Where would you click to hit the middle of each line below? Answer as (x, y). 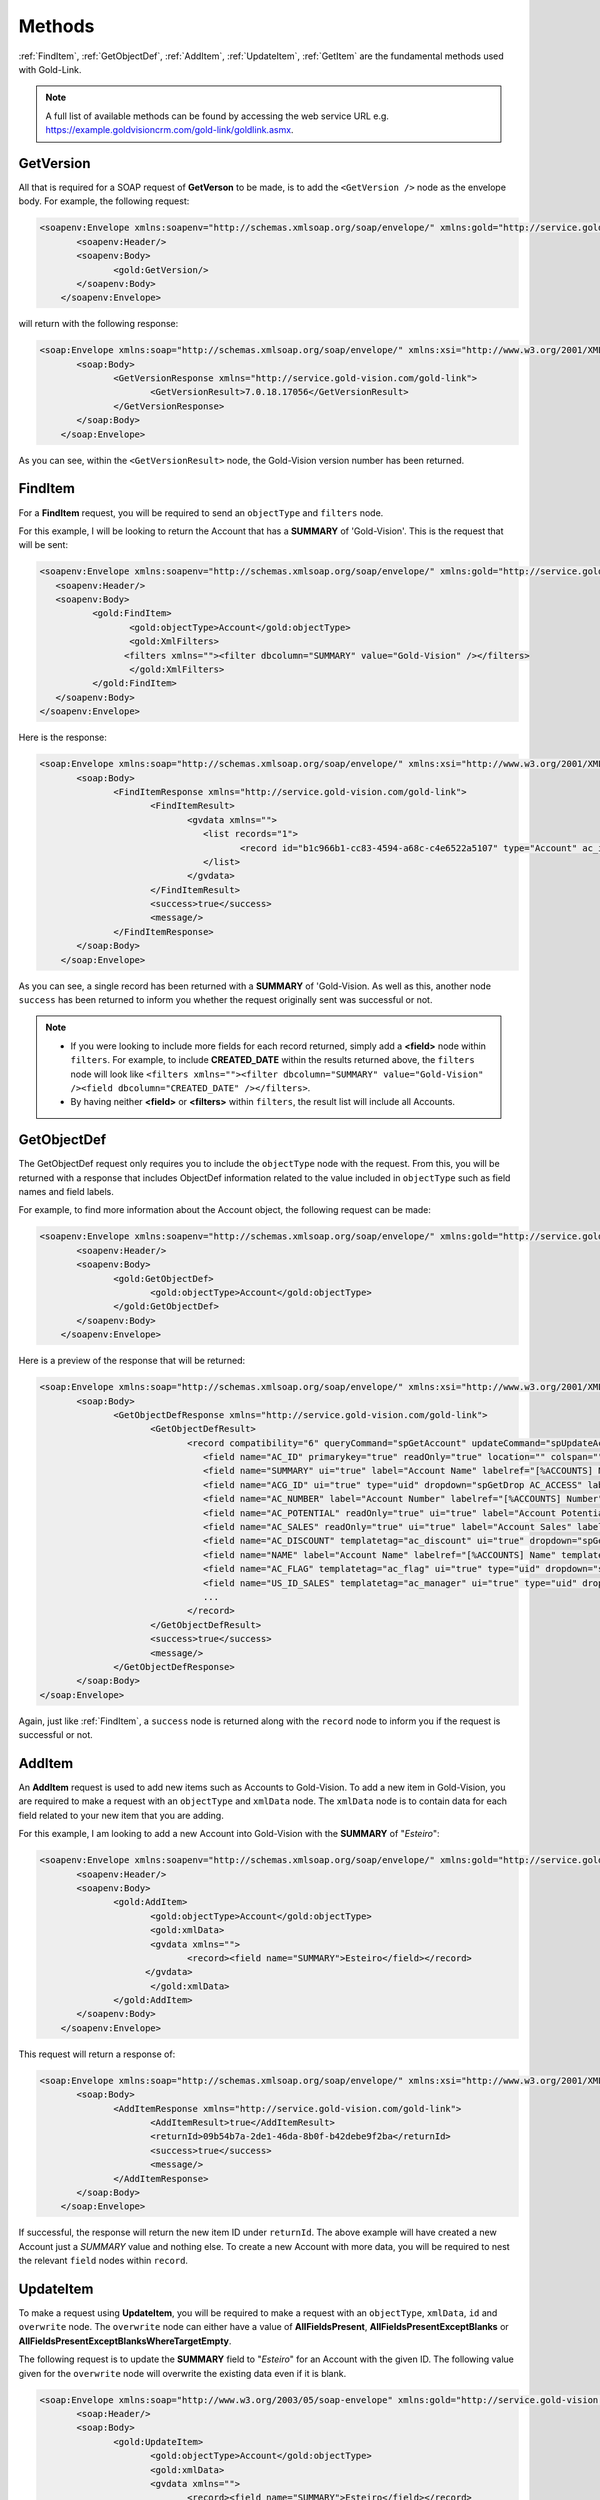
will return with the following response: (98, 324)
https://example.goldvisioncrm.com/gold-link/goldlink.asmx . (169, 130)
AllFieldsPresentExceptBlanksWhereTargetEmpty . (125, 2341)
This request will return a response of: (97, 2054)
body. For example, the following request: (104, 201)
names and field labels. (66, 1192)
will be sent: (43, 545)
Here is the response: (62, 737)
